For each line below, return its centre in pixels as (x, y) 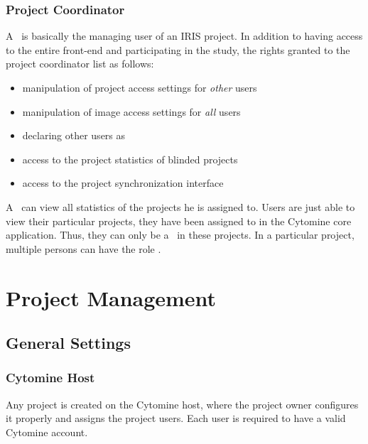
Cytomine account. (47, 432)
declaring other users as (74, 135)
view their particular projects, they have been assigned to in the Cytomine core (179, 221)
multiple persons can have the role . (83, 248)
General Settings (68, 343)
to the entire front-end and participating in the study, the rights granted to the (178, 49)
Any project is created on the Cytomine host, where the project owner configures (182, 404)
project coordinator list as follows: (80, 64)
